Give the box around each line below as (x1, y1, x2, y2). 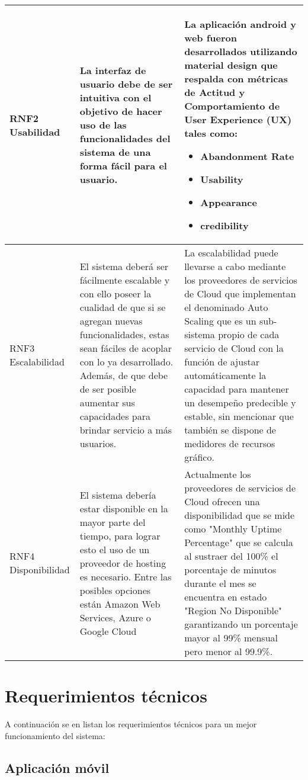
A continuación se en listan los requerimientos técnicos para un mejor (5, 718, 257, 730)
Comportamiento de (184, 99, 280, 113)
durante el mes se (184, 576, 256, 590)
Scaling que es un (184, 314, 256, 328)
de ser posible (79, 382, 136, 396)
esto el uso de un (79, 542, 150, 556)
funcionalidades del (79, 131, 171, 145)
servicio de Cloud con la (184, 341, 284, 355)
